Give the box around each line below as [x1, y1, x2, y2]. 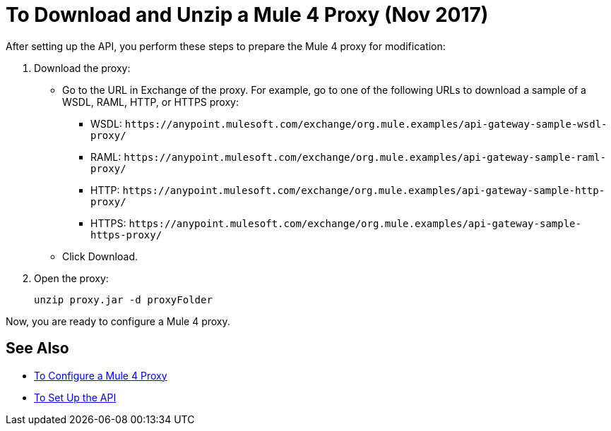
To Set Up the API [34, 391, 117, 403]
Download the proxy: [34, 61, 131, 74]
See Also [6, 339, 69, 358]
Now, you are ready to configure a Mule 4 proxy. [6, 315, 230, 327]
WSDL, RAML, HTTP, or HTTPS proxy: [62, 95, 239, 108]
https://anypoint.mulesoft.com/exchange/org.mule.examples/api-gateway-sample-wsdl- [124, 118, 607, 130]
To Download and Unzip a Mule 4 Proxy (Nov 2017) [6, 3, 489, 27]
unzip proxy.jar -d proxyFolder [34, 293, 213, 305]
